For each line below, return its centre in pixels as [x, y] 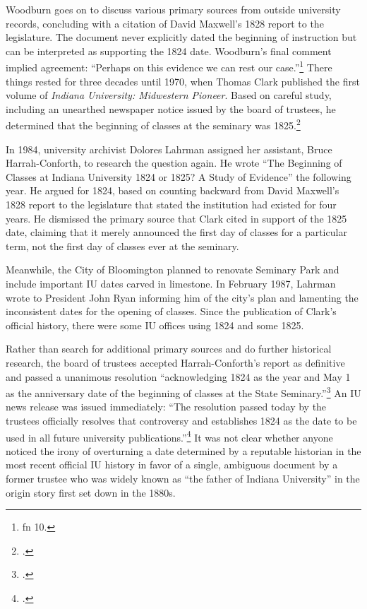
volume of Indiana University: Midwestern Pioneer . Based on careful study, [169, 95]
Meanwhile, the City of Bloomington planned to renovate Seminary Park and [173, 270]
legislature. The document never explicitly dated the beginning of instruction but [181, 37]
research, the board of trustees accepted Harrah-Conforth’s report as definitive [175, 362]
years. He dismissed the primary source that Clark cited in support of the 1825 [176, 218]
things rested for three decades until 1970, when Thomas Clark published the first [183, 81]
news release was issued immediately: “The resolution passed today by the [166, 407]
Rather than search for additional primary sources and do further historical [169, 349]
